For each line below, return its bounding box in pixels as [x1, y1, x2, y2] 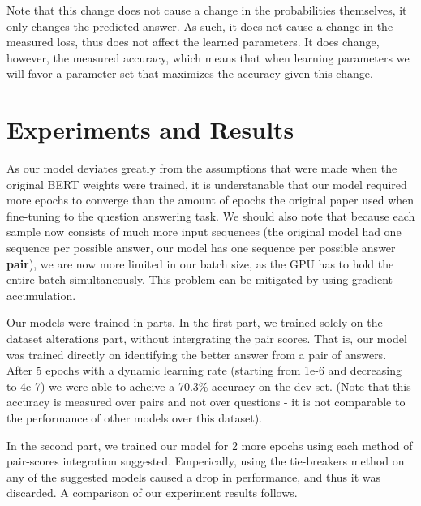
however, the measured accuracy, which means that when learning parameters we [6, 49, 410, 66]
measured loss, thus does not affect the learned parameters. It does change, [6, 33, 380, 50]
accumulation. [6, 286, 76, 303]
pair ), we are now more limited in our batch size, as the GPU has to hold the [6, 255, 394, 272]
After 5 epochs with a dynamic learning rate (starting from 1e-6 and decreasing [6, 362, 402, 379]
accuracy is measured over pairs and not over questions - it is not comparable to [6, 393, 406, 410]
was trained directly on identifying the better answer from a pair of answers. [6, 345, 387, 362]
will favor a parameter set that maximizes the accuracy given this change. [6, 65, 373, 82]
